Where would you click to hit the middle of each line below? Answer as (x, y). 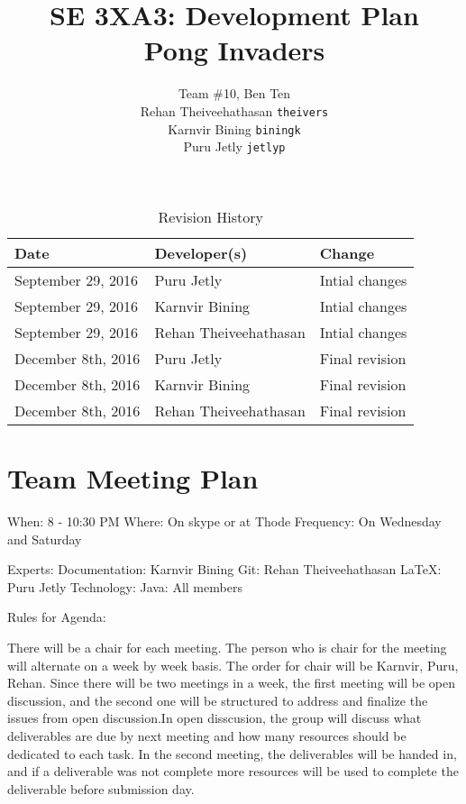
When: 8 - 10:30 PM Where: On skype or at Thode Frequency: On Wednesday (224, 521)
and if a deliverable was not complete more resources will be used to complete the (233, 771)
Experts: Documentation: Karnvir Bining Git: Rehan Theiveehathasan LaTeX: (224, 569)
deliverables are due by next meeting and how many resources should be (207, 735)
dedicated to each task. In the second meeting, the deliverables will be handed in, (232, 753)
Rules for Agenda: (57, 617)
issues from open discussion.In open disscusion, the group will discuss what (215, 718)
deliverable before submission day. (101, 788)
